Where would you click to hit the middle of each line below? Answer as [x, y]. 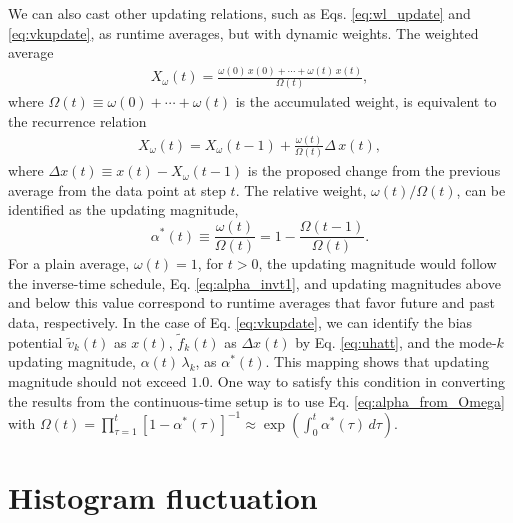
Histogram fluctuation [163, 496]
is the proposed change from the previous [374, 170]
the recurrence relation [77, 121]
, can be [481, 189]
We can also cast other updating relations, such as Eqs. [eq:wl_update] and [239, 13]
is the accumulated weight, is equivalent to [366, 101]
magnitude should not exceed [97, 380]
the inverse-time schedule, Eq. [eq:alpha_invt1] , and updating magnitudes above [254, 282]
